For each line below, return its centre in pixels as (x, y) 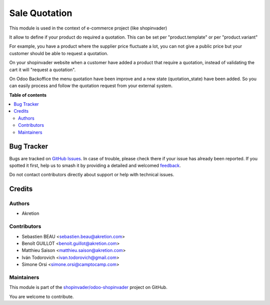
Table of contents (28, 95)
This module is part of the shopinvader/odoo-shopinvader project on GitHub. (88, 287)
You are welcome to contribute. (41, 296)
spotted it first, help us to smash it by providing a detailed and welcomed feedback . (95, 165)
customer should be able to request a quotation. (59, 53)
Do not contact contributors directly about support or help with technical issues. (92, 175)
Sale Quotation (41, 13)
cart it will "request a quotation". (42, 70)
